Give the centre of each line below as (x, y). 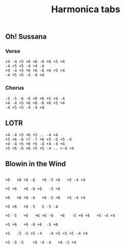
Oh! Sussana (26, 37)
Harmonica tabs (86, 9)
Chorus (15, 88)
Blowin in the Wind (36, 164)
